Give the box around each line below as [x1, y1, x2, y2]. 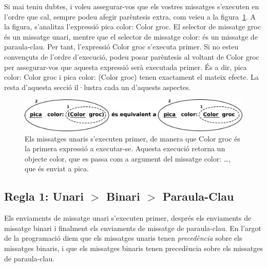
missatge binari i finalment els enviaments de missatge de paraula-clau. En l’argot [4, 222, 261, 233]
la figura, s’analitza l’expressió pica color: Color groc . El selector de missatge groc [4, 21, 261, 32]
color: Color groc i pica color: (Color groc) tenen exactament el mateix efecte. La [4, 72, 259, 82]
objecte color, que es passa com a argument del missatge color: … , [25, 153, 231, 164]
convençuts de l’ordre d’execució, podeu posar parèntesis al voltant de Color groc [4, 51, 259, 62]
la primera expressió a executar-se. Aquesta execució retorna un [25, 143, 225, 154]
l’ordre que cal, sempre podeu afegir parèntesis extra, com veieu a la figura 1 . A [4, 11, 256, 22]
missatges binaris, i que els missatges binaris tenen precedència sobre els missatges [4, 242, 263, 253]
